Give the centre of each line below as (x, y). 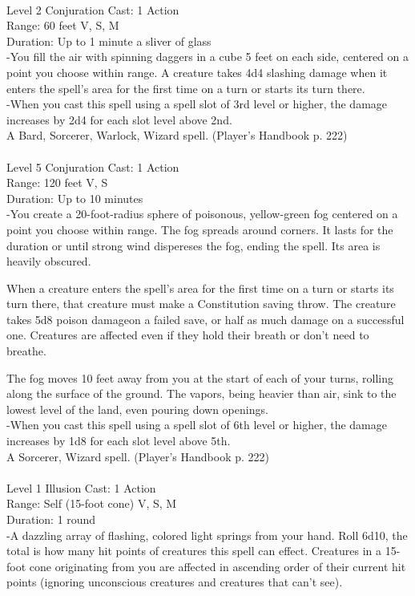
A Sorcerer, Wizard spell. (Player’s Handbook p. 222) (138, 456)
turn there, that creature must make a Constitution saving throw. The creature (201, 304)
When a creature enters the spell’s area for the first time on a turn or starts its (200, 288)
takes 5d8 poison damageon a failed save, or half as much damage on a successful (205, 319)
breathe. (26, 351)
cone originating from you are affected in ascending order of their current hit (218, 566)
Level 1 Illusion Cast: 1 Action (81, 487)
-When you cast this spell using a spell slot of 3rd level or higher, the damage (197, 104)
